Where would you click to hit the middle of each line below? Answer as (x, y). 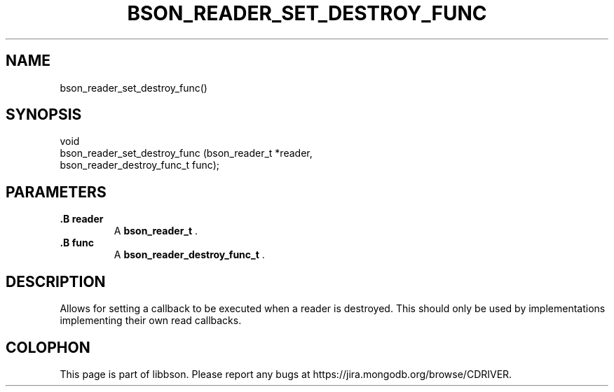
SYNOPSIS (44, 115)
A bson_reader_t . (156, 231)
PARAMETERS (56, 192)
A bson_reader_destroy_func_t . (189, 255)
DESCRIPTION (56, 281)
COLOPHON (48, 347)
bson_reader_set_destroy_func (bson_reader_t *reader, (186, 153)
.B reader (82, 219)
